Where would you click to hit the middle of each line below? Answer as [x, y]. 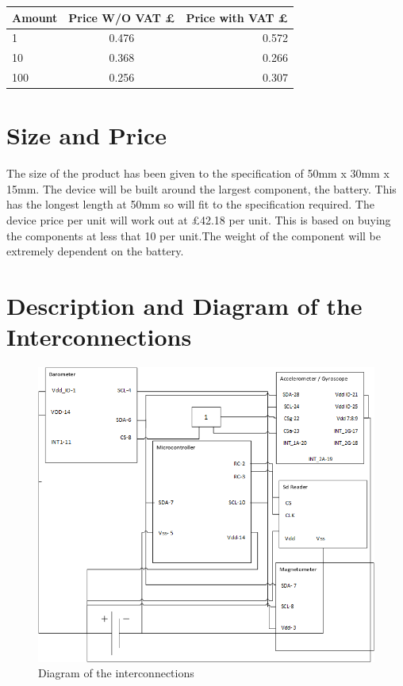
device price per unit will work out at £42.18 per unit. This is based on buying [199, 220]
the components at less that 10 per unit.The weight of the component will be [194, 235]
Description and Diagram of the [184, 305]
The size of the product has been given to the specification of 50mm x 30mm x [198, 173]
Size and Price [87, 135]
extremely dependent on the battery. [95, 251]
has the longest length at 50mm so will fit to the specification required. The [190, 204]
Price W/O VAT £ [122, 17]
